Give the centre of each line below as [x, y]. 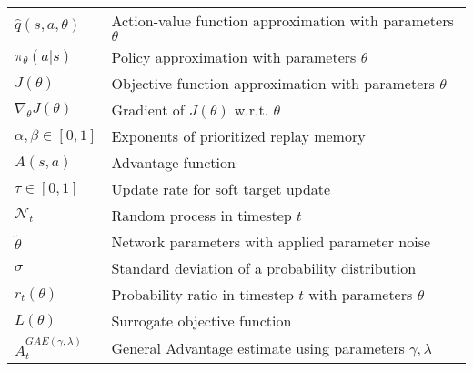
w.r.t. [252, 110]
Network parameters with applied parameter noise [271, 241]
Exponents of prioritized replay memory [238, 136]
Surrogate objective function [201, 321]
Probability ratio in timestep [202, 294]
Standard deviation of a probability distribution [264, 268]
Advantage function [173, 162]
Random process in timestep [201, 215]
